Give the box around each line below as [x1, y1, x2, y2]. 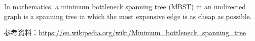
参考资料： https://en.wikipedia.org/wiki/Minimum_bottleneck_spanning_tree [4, 27, 246, 38]
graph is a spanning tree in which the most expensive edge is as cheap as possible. [4, 11, 252, 21]
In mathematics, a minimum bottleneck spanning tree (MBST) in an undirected [4, 1, 246, 11]
